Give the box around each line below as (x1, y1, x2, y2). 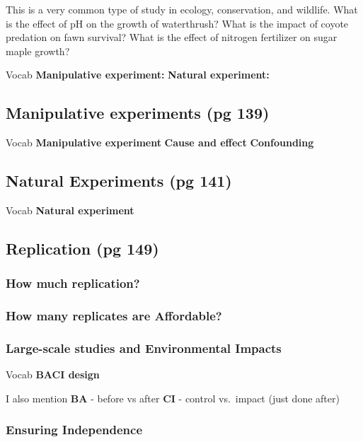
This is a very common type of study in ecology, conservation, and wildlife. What (6, 2, 358, 16)
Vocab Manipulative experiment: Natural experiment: (6, 67, 270, 82)
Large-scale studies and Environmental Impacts (6, 339, 282, 356)
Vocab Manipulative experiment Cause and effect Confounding (6, 135, 314, 150)
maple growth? (6, 43, 70, 58)
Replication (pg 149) (6, 237, 159, 259)
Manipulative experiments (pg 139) (6, 102, 270, 124)
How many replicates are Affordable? (6, 307, 222, 325)
